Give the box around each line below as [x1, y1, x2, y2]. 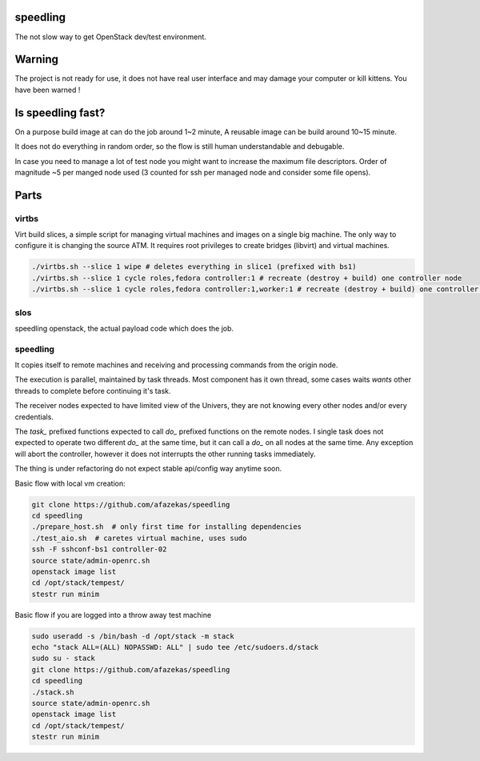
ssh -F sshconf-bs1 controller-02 [31, 545, 167, 554]
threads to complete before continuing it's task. [14, 386, 171, 395]
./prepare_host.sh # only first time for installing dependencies [31, 523, 302, 531]
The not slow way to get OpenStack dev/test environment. [14, 32, 207, 42]
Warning [14, 53, 59, 66]
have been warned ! [14, 85, 81, 94]
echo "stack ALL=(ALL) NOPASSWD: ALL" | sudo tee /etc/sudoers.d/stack [31, 643, 319, 652]
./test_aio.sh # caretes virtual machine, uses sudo [31, 533, 247, 543]
